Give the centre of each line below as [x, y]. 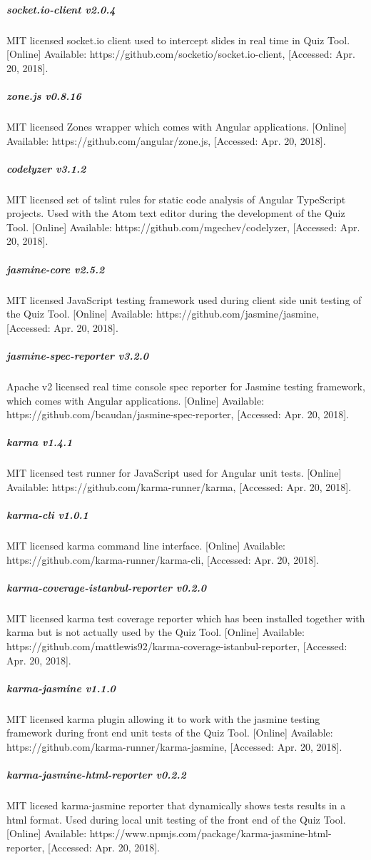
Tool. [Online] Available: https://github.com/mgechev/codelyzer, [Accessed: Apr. [183, 227]
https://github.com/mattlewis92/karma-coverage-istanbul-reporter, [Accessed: [177, 646]
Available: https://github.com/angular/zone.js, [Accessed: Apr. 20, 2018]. [166, 140]
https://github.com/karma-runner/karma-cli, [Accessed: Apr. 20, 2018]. [163, 559]
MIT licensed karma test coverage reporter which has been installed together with [186, 618]
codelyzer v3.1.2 [46, 168]
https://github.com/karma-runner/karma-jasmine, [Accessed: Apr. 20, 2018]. [174, 746]
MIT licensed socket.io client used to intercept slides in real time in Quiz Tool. [178, 40]
